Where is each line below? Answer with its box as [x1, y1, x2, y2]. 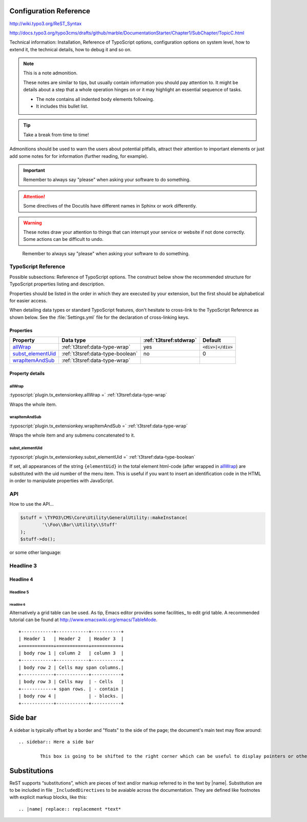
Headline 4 [9, 576, 33, 582]
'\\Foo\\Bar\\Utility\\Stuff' [41, 522, 118, 528]
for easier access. [9, 298, 48, 304]
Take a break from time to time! [23, 131, 89, 138]
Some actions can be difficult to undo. [23, 236, 104, 242]
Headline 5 [9, 589, 29, 594]
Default [202, 337, 221, 344]
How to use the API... [9, 501, 54, 507]
